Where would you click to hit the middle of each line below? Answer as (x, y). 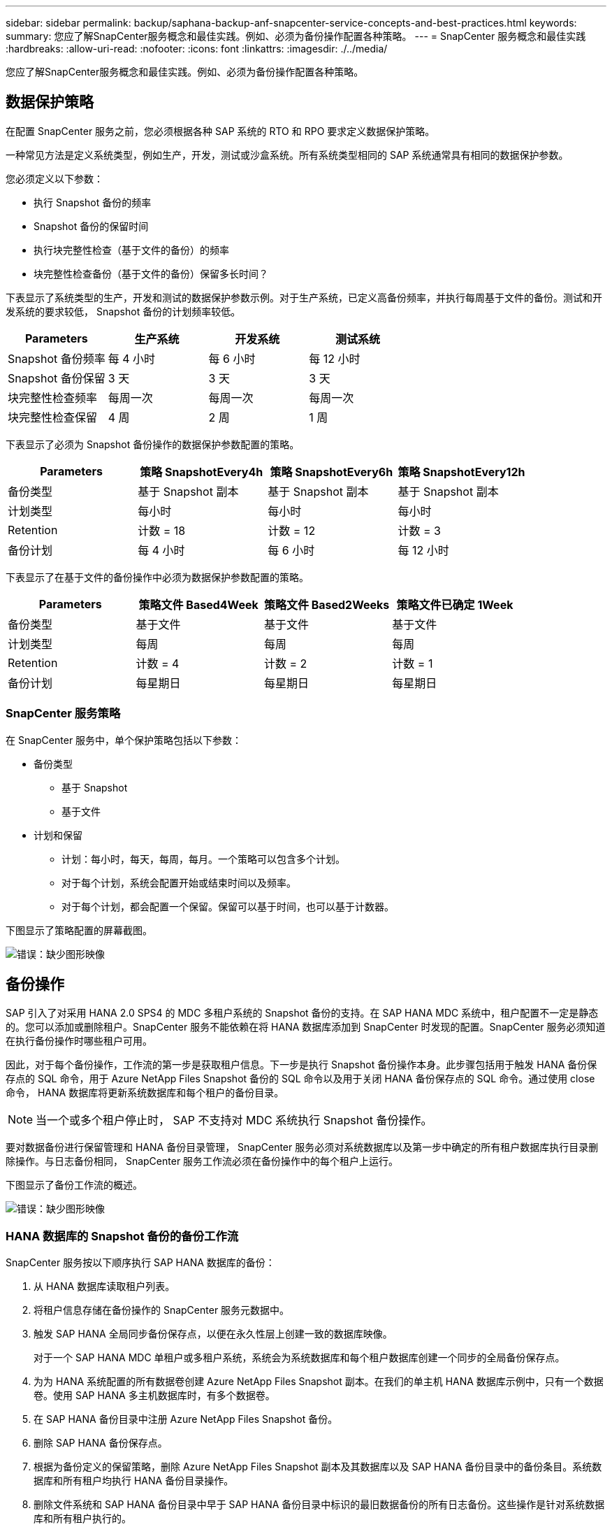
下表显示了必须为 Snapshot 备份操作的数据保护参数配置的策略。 (153, 444)
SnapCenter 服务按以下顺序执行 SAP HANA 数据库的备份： (140, 1263)
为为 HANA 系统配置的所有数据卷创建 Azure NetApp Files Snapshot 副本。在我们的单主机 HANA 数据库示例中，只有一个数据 (319, 1382)
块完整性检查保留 (53, 417)
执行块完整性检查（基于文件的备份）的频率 (131, 250)
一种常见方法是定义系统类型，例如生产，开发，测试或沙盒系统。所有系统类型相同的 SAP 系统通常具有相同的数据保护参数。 (287, 155)
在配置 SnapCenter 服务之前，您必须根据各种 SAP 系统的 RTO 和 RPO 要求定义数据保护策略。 (220, 131)
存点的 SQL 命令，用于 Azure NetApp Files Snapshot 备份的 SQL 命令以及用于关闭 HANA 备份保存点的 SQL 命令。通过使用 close (300, 1079)
